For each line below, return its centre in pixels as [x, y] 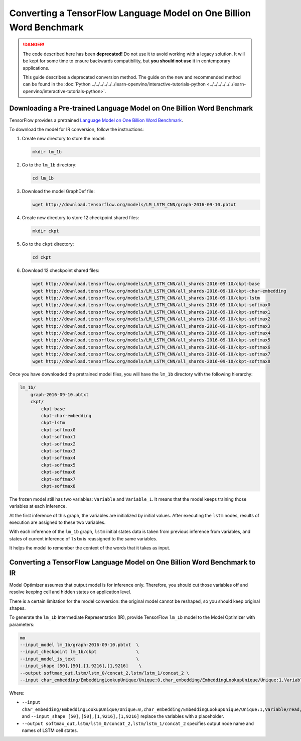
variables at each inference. [38, 506]
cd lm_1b [43, 178]
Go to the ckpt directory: [48, 244]
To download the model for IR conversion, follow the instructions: [77, 129]
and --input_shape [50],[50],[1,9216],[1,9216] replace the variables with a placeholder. [123, 716]
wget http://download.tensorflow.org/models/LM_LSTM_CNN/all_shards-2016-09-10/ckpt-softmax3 [152, 326]
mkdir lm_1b [47, 152]
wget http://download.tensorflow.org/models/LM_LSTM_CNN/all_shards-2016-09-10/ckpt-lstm [146, 298]
